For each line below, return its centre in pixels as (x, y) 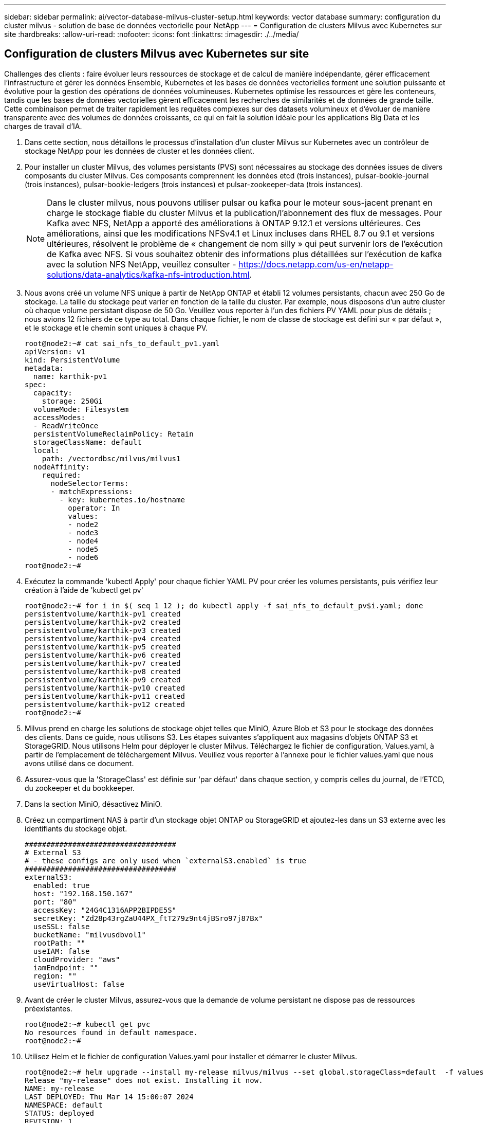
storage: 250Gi (72, 401)
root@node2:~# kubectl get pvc (88, 1024)
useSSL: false (61, 926)
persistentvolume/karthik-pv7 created (103, 663)
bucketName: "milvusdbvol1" (90, 935)
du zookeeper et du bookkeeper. (80, 788)
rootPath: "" (59, 943)
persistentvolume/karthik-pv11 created (105, 696)
